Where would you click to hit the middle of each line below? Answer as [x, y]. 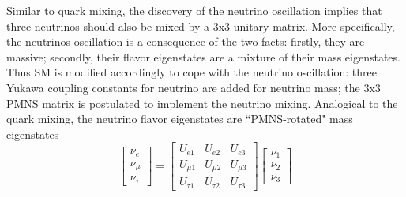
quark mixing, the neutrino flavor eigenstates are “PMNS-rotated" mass [180, 119]
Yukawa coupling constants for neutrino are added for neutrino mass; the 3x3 [194, 87]
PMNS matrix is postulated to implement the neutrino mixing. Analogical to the [202, 103]
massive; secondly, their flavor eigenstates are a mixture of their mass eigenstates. [203, 56]
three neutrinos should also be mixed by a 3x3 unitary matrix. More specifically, [201, 26]
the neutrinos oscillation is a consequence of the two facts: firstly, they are [186, 41]
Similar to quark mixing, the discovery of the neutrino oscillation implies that [194, 10]
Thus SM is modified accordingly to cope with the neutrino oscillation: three [192, 72]
